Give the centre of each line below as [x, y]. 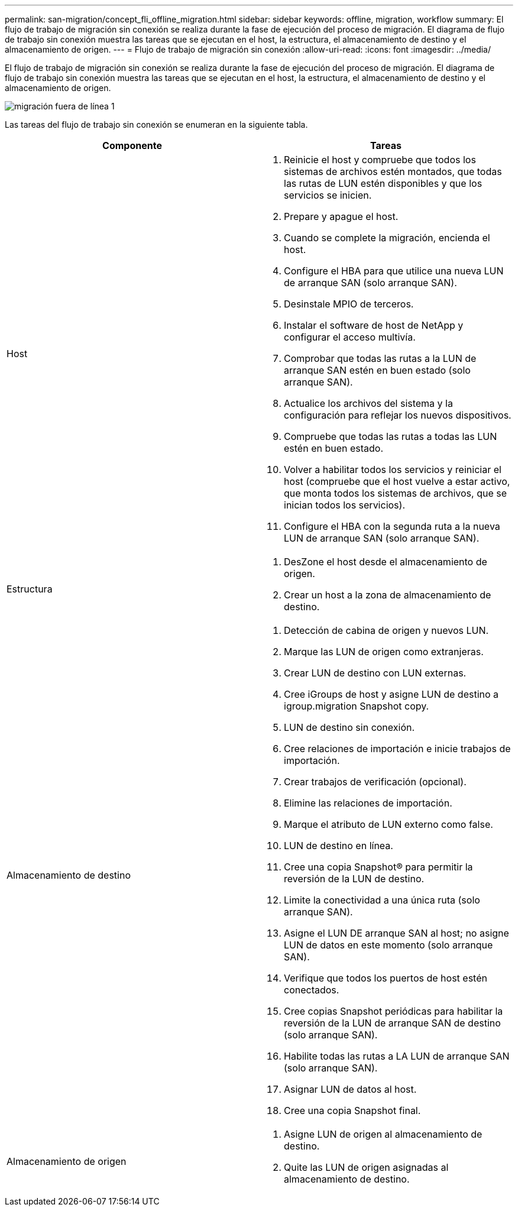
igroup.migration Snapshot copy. [357, 706]
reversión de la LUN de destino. [354, 879]
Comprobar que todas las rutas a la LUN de [380, 358]
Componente [132, 145]
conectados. [312, 990]
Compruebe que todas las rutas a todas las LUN [391, 436]
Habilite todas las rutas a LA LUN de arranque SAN [397, 1056]
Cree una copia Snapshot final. [352, 1110]
